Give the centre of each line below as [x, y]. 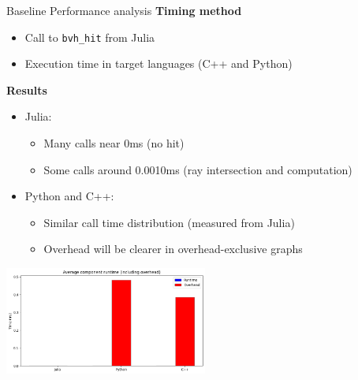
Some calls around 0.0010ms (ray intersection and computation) [198, 169]
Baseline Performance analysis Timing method [124, 10]
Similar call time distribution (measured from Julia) [169, 222]
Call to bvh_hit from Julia [90, 37]
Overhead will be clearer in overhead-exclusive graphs [173, 249]
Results [27, 89]
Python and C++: [69, 196]
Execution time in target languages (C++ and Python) [158, 63]
